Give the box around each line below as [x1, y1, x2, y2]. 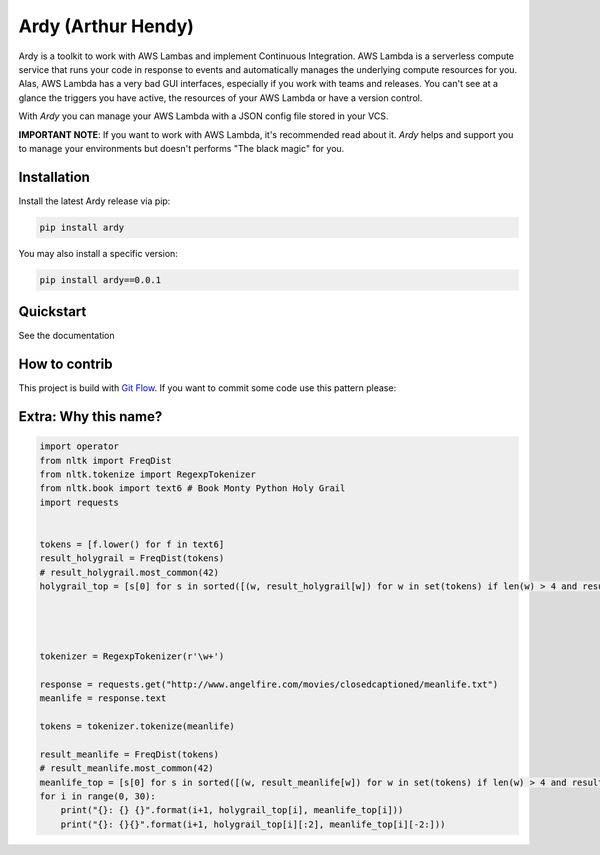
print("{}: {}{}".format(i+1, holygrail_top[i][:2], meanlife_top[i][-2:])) [60, 818, 446, 830]
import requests [39, 496, 120, 508]
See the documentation [18, 330, 115, 342]
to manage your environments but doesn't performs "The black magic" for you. [18, 142, 345, 154]
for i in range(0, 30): [39, 790, 157, 802]
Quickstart [18, 303, 87, 320]
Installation [18, 168, 90, 185]
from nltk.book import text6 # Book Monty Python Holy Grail [39, 483, 346, 494]
